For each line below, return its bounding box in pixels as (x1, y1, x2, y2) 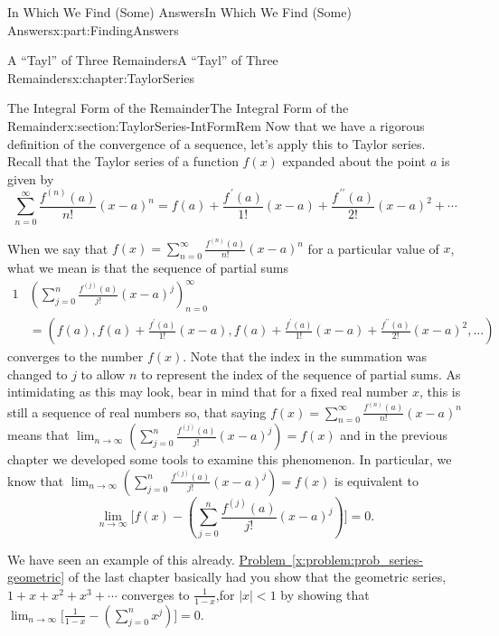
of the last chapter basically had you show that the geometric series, (68, 567, 447, 586)
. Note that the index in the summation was (183, 347, 427, 366)
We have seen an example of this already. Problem (7, 549, 287, 568)
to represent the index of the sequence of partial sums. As (140, 364, 461, 383)
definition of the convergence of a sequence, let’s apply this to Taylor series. (7, 134, 426, 153)
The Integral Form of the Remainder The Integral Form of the (7, 98, 349, 117)
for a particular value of (307, 238, 439, 257)
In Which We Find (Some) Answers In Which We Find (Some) (7, 3, 352, 21)
